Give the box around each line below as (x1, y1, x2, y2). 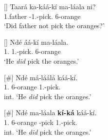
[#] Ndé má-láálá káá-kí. (4, 72, 78, 82)
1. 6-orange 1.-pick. (4, 82, 61, 92)
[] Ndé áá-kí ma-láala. (4, 36, 69, 47)
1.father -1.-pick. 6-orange (4, 11, 81, 21)
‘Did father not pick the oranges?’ (4, 20, 105, 31)
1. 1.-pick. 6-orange (4, 46, 61, 56)
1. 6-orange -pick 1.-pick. (4, 117, 77, 127)
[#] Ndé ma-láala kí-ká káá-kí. (4, 107, 97, 118)
